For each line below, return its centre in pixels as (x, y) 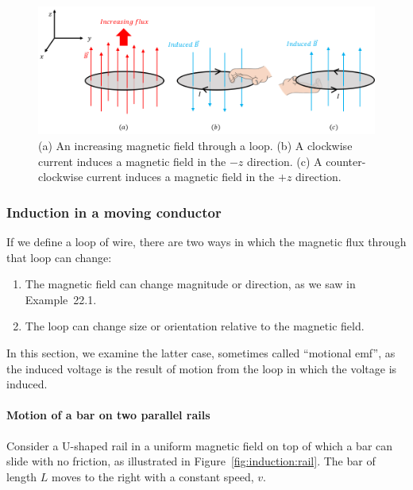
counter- (346, 161)
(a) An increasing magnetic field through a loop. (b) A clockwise (195, 146)
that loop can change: (59, 257)
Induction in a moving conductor (114, 212)
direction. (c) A (284, 161)
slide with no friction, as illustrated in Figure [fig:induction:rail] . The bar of (191, 461)
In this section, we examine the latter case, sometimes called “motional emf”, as (201, 353)
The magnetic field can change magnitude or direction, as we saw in (190, 284)
